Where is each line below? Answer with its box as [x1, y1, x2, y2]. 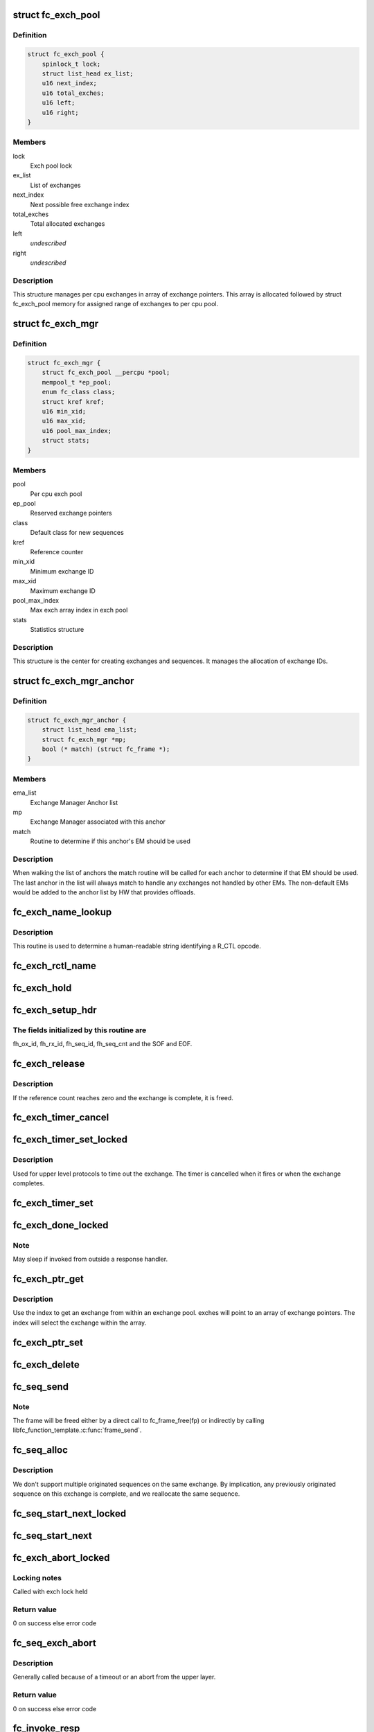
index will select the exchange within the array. [12, 1318, 147, 1327]
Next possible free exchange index [30, 200, 130, 209]
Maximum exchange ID [30, 586, 96, 595]
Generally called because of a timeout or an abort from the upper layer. [12, 1673, 216, 1681]
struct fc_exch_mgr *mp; [42, 735, 127, 743]
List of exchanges [30, 181, 81, 189]
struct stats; [42, 436, 90, 445]
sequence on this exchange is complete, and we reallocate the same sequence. [12, 1490, 240, 1498]
